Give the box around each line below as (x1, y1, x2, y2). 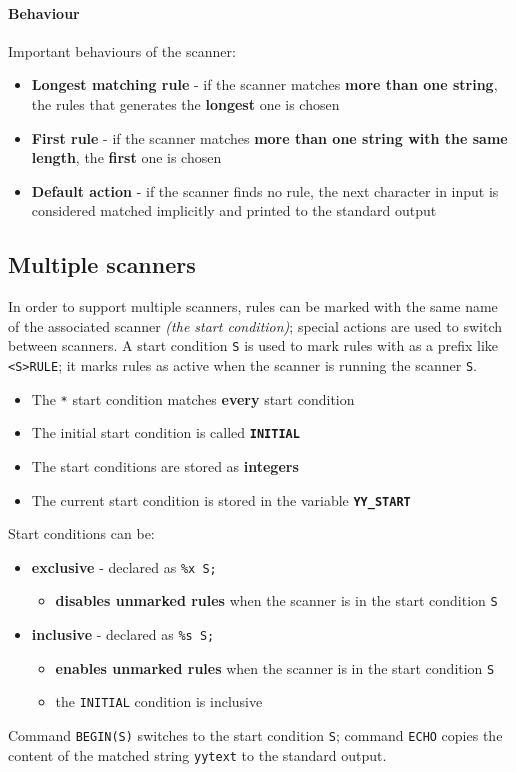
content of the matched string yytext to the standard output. (8, 744, 387, 765)
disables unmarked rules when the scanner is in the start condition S (55, 590, 498, 611)
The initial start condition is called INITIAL (31, 422, 300, 443)
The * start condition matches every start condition (31, 388, 355, 409)
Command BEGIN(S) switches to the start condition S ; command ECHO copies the (8, 725, 503, 746)
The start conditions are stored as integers (31, 455, 299, 476)
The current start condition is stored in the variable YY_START (31, 489, 411, 510)
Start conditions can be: (8, 523, 155, 544)
